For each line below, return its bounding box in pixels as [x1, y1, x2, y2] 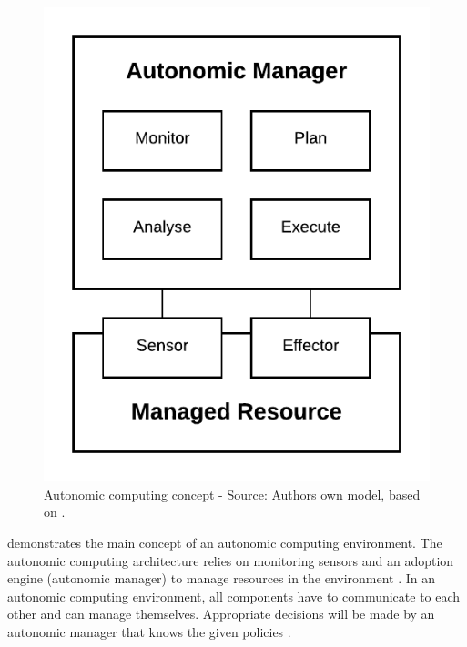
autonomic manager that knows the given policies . [7, 622, 291, 642]
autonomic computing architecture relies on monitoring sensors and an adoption [7, 551, 454, 570]
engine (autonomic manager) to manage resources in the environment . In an [7, 569, 436, 588]
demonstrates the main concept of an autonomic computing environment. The [7, 533, 442, 552]
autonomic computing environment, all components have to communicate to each [7, 586, 461, 605]
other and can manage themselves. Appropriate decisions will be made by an [7, 604, 435, 623]
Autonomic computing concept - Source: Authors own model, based [44, 484, 421, 503]
